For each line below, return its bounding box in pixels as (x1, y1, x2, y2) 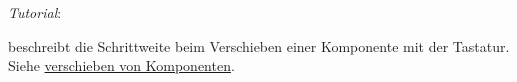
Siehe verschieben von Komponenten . (8, 55, 235, 76)
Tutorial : (8, 2, 62, 22)
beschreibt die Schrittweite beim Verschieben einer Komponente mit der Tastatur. (8, 35, 510, 56)
